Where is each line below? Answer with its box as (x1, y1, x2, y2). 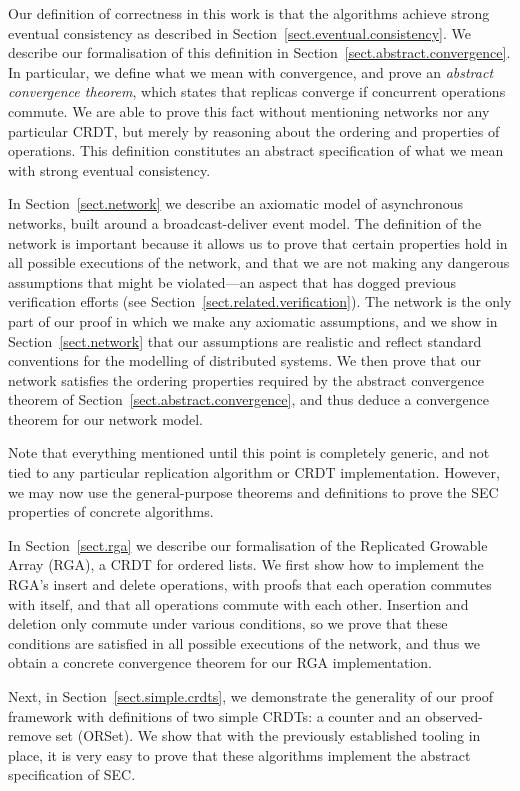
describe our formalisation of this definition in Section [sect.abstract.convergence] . (8, 42, 511, 63)
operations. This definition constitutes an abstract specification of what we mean (8, 140, 504, 161)
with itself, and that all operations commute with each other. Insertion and (8, 593, 469, 614)
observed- (425, 705, 483, 726)
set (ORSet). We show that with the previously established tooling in (55, 725, 481, 746)
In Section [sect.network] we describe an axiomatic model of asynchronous (8, 193, 464, 214)
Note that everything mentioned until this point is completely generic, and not (8, 442, 490, 463)
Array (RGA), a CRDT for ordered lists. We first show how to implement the (8, 554, 484, 575)
